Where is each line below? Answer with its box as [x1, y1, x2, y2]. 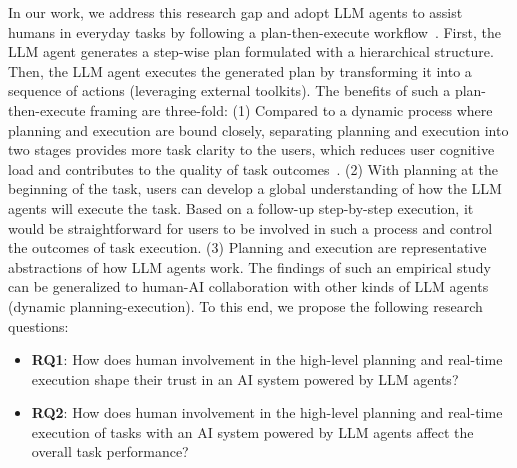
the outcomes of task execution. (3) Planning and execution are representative [8, 237, 487, 258]
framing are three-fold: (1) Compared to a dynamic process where [90, 99, 493, 120]
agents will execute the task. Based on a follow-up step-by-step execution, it [8, 197, 474, 218]
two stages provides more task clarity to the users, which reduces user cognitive [8, 139, 495, 160]
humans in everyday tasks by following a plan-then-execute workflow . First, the [8, 21, 501, 42]
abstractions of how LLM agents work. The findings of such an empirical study [8, 256, 491, 277]
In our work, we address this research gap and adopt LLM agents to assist [8, 2, 463, 22]
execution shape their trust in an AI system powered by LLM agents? [31, 368, 459, 389]
